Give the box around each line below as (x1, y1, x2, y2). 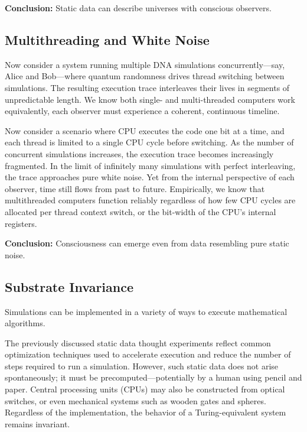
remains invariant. (5, 417, 70, 430)
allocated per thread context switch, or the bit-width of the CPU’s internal (5, 205, 276, 217)
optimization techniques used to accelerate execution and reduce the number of (5, 348, 291, 360)
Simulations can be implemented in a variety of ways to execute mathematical (5, 305, 288, 317)
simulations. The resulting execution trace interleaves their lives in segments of (5, 81, 290, 93)
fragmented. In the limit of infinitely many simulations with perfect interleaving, (5, 159, 296, 171)
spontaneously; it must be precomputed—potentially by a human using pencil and (5, 371, 302, 384)
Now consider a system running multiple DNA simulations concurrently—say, (5, 58, 285, 70)
